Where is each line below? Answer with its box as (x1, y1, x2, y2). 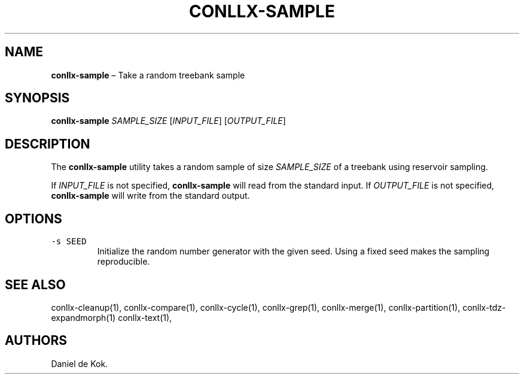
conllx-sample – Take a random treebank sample (51, 69, 245, 80)
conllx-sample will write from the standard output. (51, 190, 250, 201)
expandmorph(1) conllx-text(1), (51, 312, 172, 323)
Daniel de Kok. (51, 358, 108, 369)
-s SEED (51, 237, 87, 247)
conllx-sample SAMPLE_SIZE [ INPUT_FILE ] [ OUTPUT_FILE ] (51, 116, 286, 126)
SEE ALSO (5, 277, 66, 292)
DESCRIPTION (5, 136, 90, 151)
